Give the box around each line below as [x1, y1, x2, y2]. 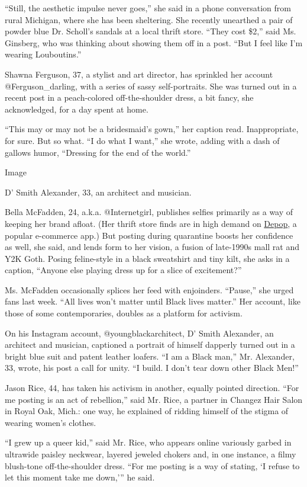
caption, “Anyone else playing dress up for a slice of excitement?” [5, 264, 242, 276]
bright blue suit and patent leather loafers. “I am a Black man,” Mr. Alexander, [5, 350, 295, 362]
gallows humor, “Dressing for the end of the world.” [5, 146, 191, 158]
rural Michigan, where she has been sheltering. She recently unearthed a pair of [5, 13, 293, 25]
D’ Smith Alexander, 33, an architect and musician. [5, 185, 192, 198]
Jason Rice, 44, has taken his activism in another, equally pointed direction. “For [5, 382, 299, 394]
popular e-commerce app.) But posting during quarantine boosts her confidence [5, 229, 293, 241]
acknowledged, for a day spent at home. [5, 102, 148, 115]
